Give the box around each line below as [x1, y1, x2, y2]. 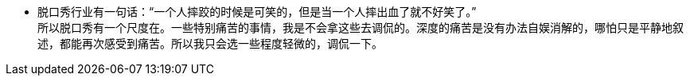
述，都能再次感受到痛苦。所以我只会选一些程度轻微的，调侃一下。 [37, 37, 383, 50]
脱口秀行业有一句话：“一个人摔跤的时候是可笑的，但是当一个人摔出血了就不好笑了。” [37, 5, 477, 18]
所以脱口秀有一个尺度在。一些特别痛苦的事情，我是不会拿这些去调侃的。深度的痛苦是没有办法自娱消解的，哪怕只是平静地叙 [37, 21, 684, 34]
